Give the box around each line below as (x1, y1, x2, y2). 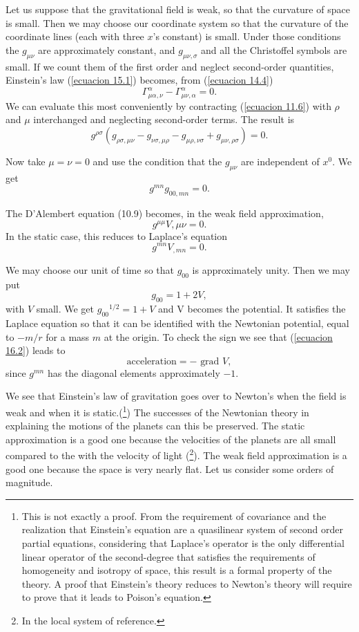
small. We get (36, 301, 95, 316)
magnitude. (6, 475, 53, 490)
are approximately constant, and (38, 42, 175, 57)
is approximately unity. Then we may (192, 262, 350, 277)
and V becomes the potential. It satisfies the (158, 301, 346, 316)
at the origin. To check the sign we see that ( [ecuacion (104, 329, 333, 344)
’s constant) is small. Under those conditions (153, 29, 341, 44)
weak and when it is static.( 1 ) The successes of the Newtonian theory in (6, 402, 309, 419)
